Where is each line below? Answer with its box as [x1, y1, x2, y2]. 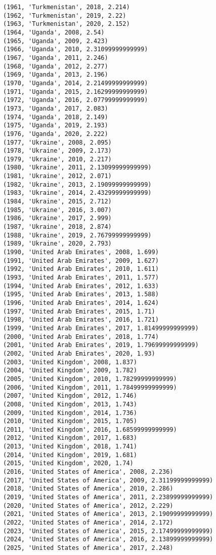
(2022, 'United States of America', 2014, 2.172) [3, 519, 174, 527]
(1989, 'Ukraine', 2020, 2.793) [3, 240, 112, 248]
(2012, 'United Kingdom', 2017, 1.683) [3, 434, 137, 442]
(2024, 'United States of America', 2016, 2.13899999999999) [3, 536, 213, 543]
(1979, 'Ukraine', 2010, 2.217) [3, 155, 112, 163]
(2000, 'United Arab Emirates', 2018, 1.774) [3, 333, 159, 340]
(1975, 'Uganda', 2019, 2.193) [3, 122, 108, 129]
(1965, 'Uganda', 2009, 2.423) [3, 37, 108, 45]
